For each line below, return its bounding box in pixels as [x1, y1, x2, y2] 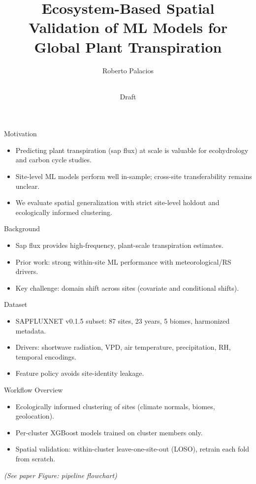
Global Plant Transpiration [34, 36, 222, 57]
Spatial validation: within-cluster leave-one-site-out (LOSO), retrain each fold [15, 444, 249, 454]
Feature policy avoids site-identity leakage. [15, 368, 144, 378]
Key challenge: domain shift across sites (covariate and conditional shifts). [15, 282, 239, 293]
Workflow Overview [4, 384, 63, 394]
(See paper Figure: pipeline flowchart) [4, 470, 117, 480]
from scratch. [15, 453, 56, 463]
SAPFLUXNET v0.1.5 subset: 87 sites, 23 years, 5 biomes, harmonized [15, 316, 230, 326]
